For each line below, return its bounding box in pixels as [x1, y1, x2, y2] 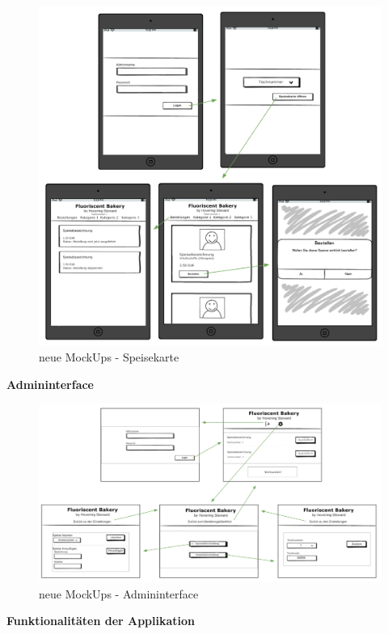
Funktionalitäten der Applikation [6, 612, 196, 629]
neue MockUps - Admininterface [39, 585, 199, 602]
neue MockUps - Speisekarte [39, 349, 179, 366]
